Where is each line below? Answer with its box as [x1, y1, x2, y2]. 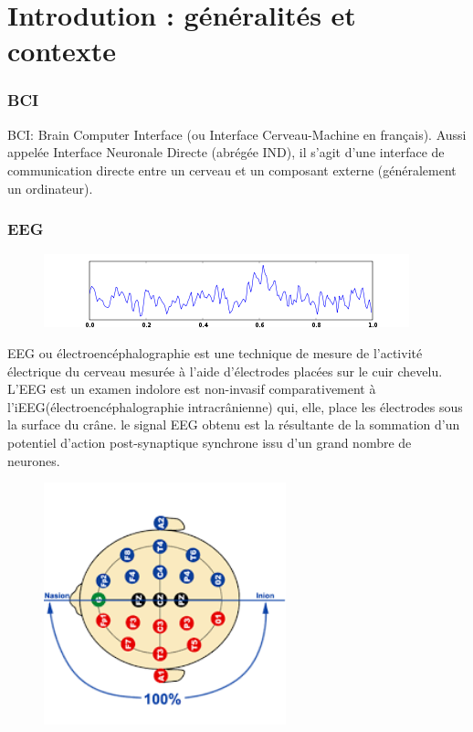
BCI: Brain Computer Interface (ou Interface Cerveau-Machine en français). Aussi [7, 124, 467, 143]
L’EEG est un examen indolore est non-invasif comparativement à [7, 379, 376, 398]
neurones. [7, 451, 60, 470]
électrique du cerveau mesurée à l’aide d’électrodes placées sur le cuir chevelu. [7, 361, 443, 380]
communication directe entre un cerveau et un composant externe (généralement [7, 160, 457, 179]
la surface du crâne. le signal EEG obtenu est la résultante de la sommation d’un [7, 415, 460, 434]
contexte [7, 32, 116, 69]
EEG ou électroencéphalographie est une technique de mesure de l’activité [7, 343, 423, 362]
